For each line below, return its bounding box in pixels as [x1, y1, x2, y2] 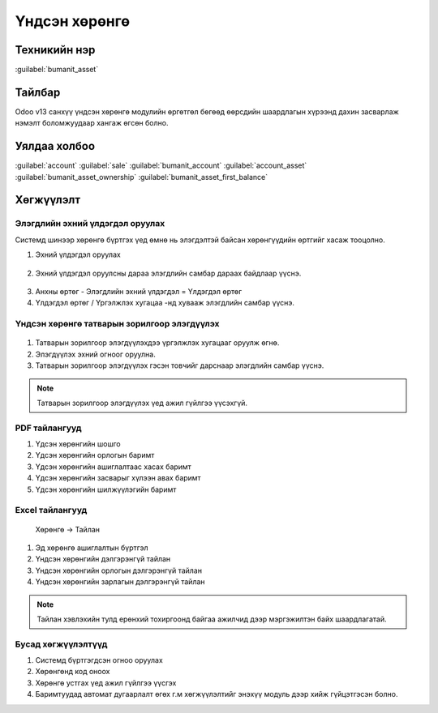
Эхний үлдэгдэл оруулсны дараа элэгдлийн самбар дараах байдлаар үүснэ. [35, 268, 302, 278]
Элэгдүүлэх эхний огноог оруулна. [35, 349, 156, 359]
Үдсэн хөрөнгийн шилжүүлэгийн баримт [35, 485, 177, 494]
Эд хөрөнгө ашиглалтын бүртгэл [35, 543, 148, 553]
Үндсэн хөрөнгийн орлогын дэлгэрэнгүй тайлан [35, 566, 203, 575]
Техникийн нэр [15, 43, 96, 57]
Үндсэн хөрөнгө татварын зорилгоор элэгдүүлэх [15, 318, 220, 330]
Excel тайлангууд [15, 505, 88, 516]
